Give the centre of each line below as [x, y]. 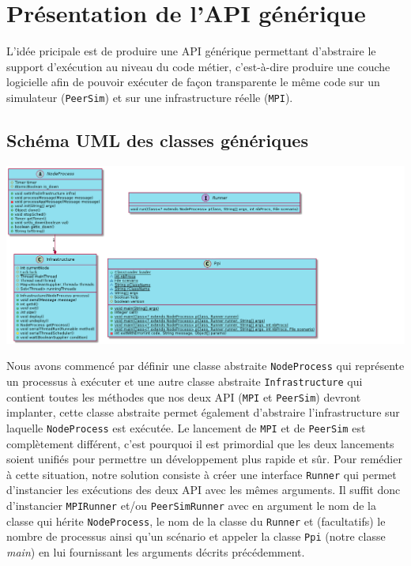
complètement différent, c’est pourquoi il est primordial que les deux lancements [200, 443]
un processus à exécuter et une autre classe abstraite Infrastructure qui [185, 381]
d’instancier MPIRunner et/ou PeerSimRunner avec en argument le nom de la [191, 505]
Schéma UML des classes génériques [157, 140]
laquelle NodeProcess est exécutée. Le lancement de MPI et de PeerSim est [186, 427]
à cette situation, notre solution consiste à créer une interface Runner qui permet [202, 474]
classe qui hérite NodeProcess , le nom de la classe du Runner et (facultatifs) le [196, 521]
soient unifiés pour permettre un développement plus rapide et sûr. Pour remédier [204, 459]
